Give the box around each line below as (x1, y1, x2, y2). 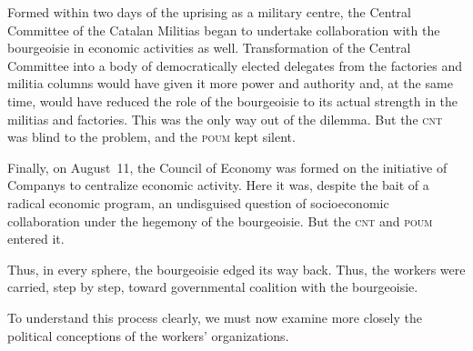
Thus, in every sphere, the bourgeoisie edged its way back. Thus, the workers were (7, 259, 466, 278)
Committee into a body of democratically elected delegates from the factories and (7, 55, 462, 75)
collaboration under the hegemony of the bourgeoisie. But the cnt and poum (7, 211, 433, 230)
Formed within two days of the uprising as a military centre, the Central (7, 3, 411, 21)
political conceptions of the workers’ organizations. (7, 326, 289, 345)
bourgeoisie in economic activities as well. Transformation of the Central (7, 38, 411, 57)
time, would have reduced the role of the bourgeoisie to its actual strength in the (7, 91, 458, 110)
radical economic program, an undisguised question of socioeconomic (7, 193, 389, 212)
